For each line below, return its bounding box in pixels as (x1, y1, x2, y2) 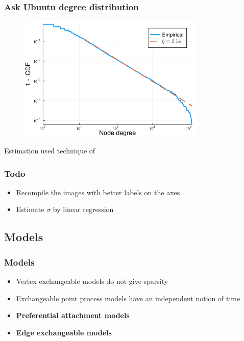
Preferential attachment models (16, 310, 130, 321)
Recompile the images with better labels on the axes (16, 187, 180, 197)
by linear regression (53, 204, 114, 215)
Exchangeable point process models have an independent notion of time (16, 293, 240, 303)
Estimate (16, 204, 44, 215)
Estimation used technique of (4, 145, 95, 156)
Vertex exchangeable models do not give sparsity (16, 276, 168, 286)
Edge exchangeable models (16, 327, 112, 337)
